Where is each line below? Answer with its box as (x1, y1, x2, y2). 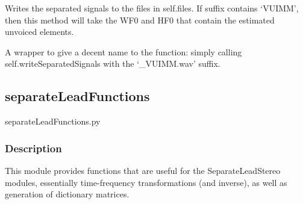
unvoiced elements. (5, 25, 74, 38)
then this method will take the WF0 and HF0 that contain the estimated (5, 13, 275, 26)
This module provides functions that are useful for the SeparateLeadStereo (5, 164, 281, 176)
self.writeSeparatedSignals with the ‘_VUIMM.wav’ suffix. (5, 57, 220, 70)
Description (5, 140, 62, 155)
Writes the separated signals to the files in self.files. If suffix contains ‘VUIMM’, (5, 2, 299, 14)
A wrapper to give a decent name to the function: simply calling (5, 45, 242, 58)
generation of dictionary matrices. (5, 188, 130, 200)
